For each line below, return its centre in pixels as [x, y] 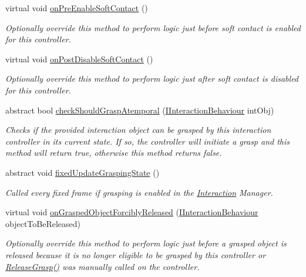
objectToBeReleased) [43, 223]
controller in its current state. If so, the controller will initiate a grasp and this [148, 141]
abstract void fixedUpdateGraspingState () [83, 172]
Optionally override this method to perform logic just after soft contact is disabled [152, 79]
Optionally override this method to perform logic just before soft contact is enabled [153, 27]
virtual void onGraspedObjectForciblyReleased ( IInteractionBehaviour [132, 212]
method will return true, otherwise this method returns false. [114, 153]
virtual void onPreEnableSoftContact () [77, 8]
